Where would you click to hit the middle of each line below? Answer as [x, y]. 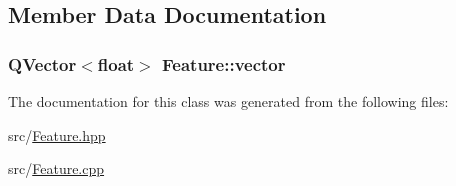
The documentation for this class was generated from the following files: [228, 101]
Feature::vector [224, 63]
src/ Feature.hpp [57, 134]
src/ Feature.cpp [56, 168]
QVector [42, 63]
